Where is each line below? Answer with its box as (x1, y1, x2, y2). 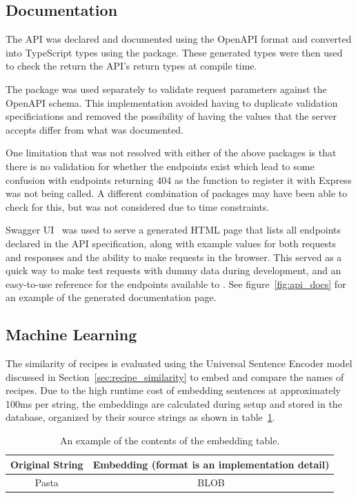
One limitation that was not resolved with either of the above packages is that (6, 145, 337, 160)
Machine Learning (6, 324, 137, 345)
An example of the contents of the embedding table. (60, 433, 280, 448)
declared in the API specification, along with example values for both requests (6, 236, 336, 250)
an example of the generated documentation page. (6, 290, 217, 304)
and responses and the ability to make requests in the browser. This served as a (6, 249, 342, 264)
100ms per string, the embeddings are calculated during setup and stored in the (6, 396, 342, 411)
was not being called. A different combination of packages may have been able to (6, 186, 348, 200)
